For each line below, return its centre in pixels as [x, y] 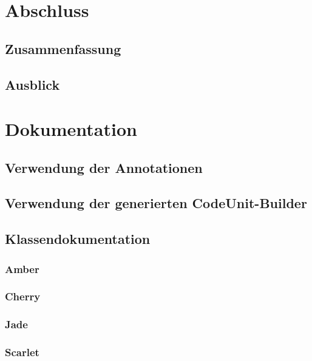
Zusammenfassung [63, 48]
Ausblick [32, 84]
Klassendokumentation [78, 239]
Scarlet [22, 352]
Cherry [23, 296]
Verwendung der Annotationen [104, 167]
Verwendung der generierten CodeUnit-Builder [156, 203]
